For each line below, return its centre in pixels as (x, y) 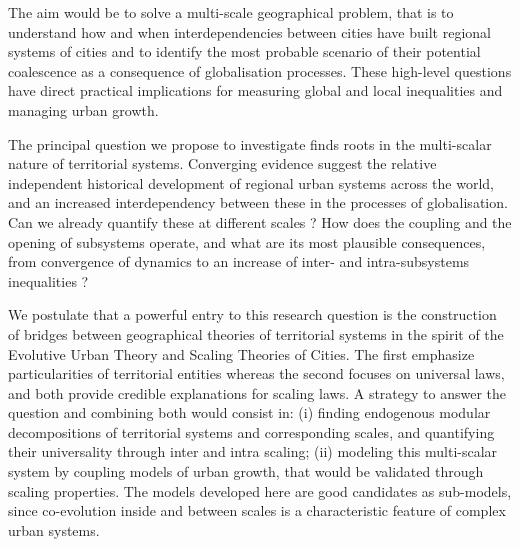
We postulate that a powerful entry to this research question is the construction (252, 314)
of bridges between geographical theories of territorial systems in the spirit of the (256, 333)
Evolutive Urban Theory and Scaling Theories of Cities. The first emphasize (241, 353)
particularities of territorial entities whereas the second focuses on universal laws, (256, 373)
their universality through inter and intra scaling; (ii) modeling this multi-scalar (253, 451)
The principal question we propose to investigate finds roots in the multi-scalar (250, 143)
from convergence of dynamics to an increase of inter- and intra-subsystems (239, 261)
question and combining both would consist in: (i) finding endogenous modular (249, 412)
